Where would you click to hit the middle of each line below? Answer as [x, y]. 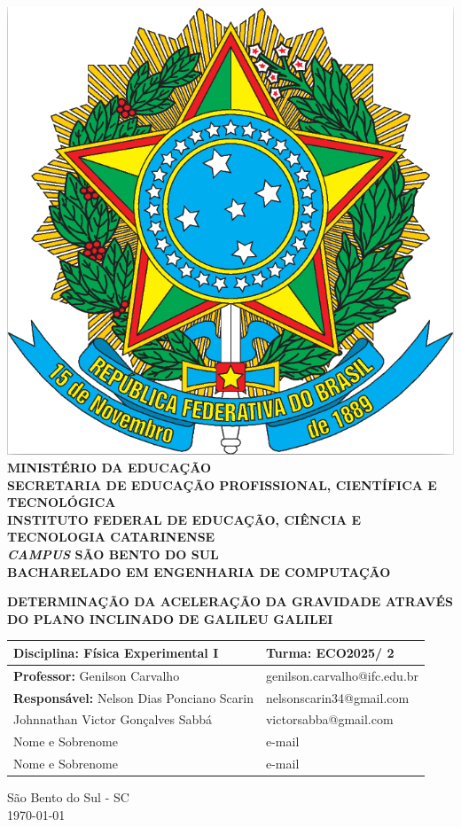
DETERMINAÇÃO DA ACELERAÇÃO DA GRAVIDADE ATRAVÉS [230, 601]
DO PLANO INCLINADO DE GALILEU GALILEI [170, 618]
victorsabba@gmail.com [329, 719]
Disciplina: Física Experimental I [116, 652]
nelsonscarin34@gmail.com [337, 697]
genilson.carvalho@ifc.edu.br [342, 675]
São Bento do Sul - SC [68, 797]
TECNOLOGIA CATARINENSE [111, 537]
